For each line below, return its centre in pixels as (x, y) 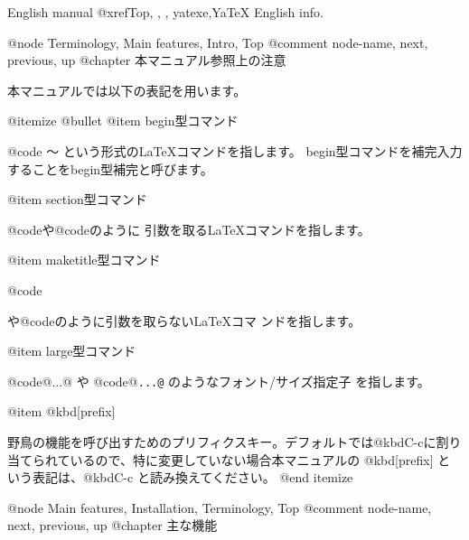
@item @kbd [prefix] (61, 411)
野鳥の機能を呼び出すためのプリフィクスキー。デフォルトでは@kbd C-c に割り (234, 441)
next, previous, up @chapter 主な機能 (113, 525)
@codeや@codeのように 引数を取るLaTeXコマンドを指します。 (189, 229)
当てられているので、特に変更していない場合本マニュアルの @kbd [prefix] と (229, 459)
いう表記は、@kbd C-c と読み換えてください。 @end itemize (180, 477)
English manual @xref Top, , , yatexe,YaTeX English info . (165, 12)
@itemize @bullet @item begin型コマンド (123, 121)
